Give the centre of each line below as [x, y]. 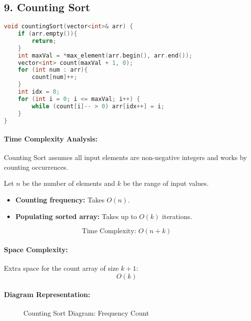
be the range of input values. [166, 183]
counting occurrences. [36, 167]
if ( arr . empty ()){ [48, 34]
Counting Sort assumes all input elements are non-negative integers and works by [125, 157]
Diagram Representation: [47, 294]
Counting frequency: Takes [60, 200]
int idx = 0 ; [39, 92]
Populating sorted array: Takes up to [76, 216]
